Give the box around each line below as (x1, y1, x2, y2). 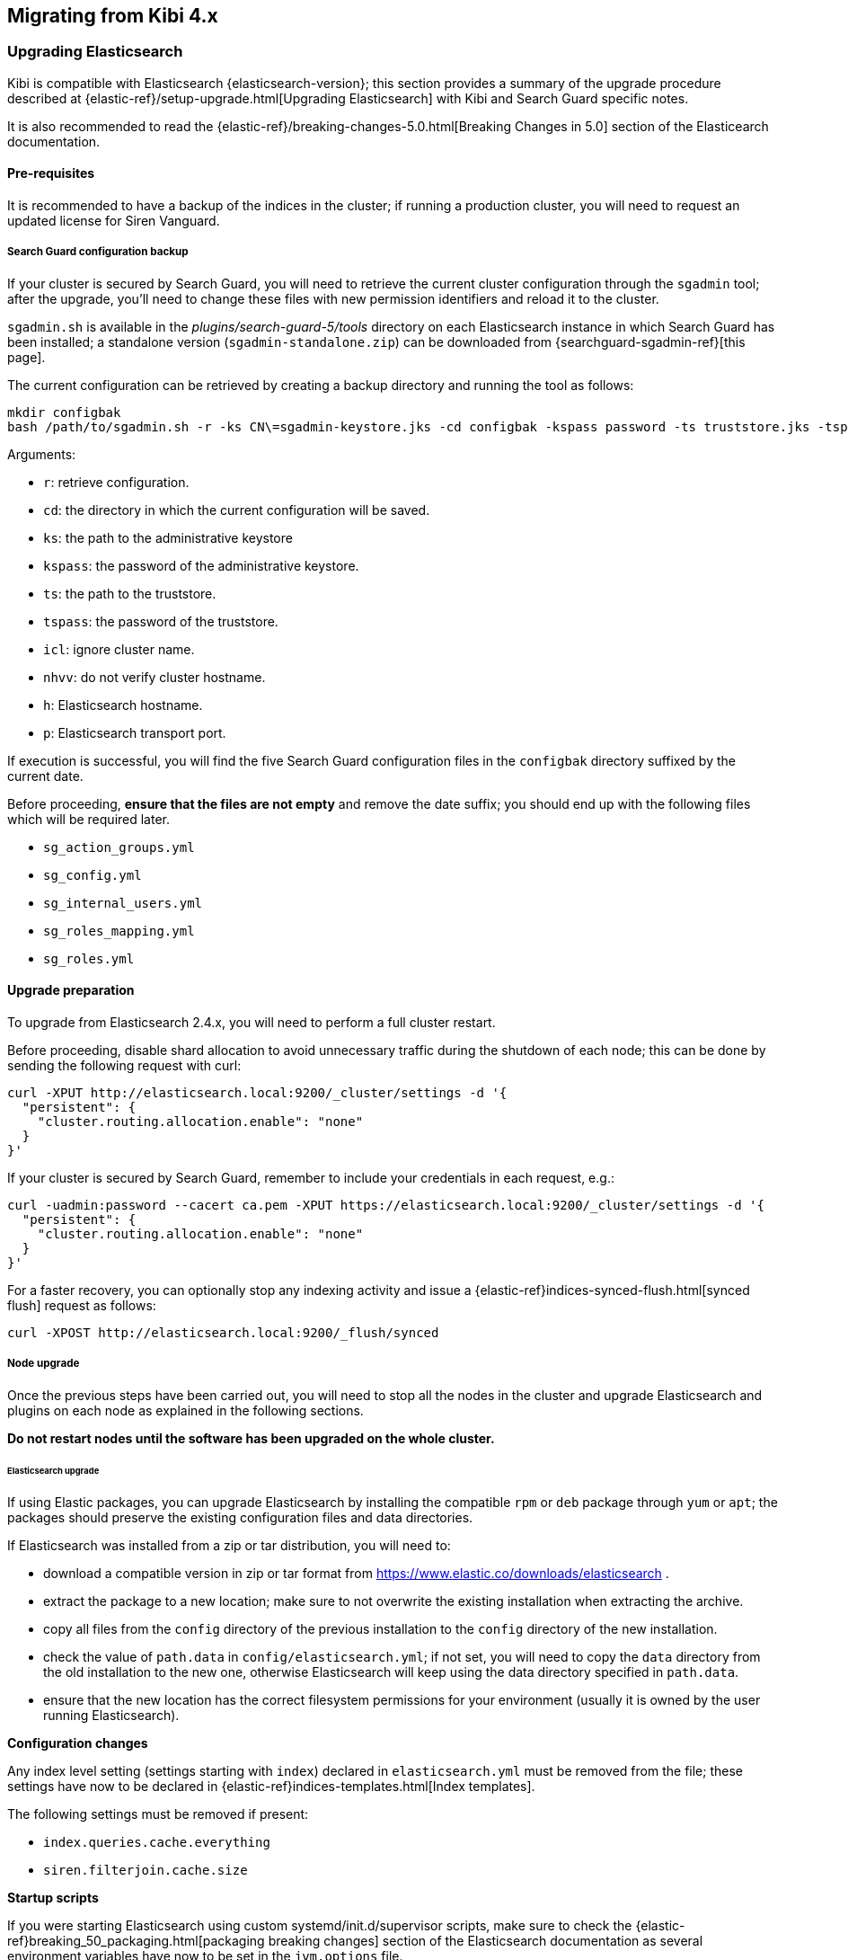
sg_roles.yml (43, 951, 135, 966)
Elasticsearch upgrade (7, 1465, 100, 1476)
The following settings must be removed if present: (7, 1806, 309, 1823)
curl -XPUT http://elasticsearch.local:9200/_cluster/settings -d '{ (7, 1086, 508, 1101)
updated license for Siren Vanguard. (7, 213, 220, 229)
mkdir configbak (7, 404, 121, 420)
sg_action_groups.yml (43, 839, 195, 855)
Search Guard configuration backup (7, 245, 189, 259)
